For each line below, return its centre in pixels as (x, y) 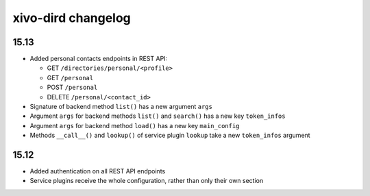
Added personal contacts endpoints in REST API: (99, 59)
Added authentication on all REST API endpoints (98, 171)
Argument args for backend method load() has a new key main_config (135, 125)
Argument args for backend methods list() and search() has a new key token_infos (158, 116)
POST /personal (72, 87)
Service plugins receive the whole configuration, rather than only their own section (147, 181)
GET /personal (70, 77)
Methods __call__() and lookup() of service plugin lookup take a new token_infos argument (170, 135)
